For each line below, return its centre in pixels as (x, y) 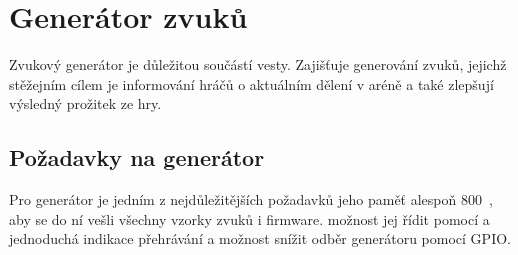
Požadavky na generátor (137, 157)
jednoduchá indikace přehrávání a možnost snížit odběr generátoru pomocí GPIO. (260, 238)
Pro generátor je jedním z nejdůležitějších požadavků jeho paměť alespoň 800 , (251, 199)
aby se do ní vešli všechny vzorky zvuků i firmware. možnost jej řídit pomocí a (249, 218)
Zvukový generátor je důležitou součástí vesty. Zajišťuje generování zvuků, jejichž (258, 64)
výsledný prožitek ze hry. (85, 103)
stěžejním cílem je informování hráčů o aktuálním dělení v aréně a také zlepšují (251, 83)
